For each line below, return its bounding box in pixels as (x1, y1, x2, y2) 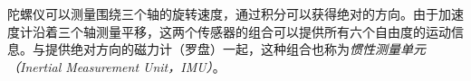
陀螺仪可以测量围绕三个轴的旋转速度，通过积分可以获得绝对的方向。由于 (7, 4, 438, 22)
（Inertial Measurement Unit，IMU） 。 (7, 57, 226, 76)
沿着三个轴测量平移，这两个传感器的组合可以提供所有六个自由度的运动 (32, 22, 451, 40)
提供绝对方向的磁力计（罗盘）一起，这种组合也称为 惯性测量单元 (44, 40, 426, 58)
